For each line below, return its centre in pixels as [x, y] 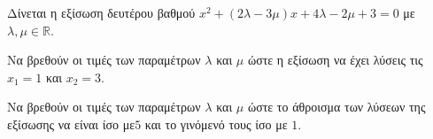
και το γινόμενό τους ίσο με [216, 124]
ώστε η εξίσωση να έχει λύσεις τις [335, 60]
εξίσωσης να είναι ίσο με [71, 124]
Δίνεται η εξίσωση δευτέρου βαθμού [101, 12]
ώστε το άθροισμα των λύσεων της [336, 107]
